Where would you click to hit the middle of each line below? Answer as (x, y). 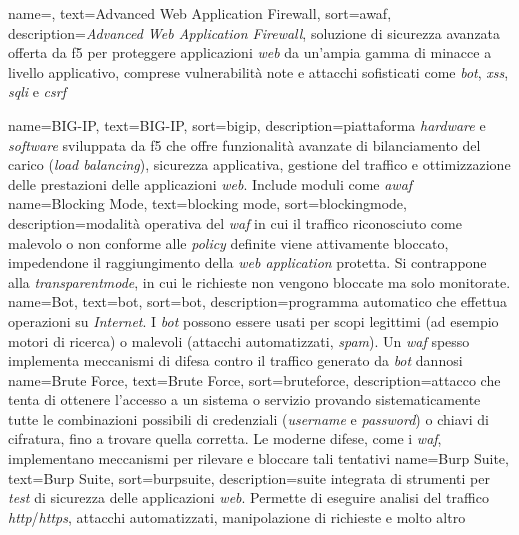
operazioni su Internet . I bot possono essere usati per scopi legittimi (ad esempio (253, 320)
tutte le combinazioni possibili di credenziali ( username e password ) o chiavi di (248, 418)
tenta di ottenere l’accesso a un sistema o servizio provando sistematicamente (244, 399)
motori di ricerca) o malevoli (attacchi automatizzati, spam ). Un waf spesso (239, 340)
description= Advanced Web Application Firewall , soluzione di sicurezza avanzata (254, 32)
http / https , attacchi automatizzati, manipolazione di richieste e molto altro (237, 516)
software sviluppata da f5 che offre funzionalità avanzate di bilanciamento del (244, 144)
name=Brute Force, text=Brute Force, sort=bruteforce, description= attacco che (254, 379)
